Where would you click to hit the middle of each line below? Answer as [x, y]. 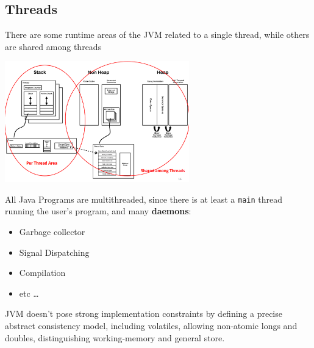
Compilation [42, 273]
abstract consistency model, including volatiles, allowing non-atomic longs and [151, 325]
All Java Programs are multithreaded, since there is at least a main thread [144, 199]
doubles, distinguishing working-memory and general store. [115, 337]
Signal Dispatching [54, 252]
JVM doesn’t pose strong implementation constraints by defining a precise [144, 314]
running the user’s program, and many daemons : [98, 211]
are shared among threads [53, 46]
